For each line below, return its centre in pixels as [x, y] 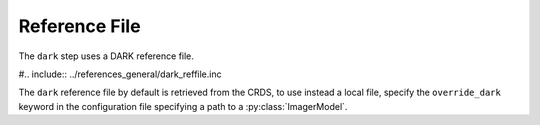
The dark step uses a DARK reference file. [106, 56]
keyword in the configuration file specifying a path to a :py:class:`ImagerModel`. [183, 106]
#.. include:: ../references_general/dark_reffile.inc [120, 74]
